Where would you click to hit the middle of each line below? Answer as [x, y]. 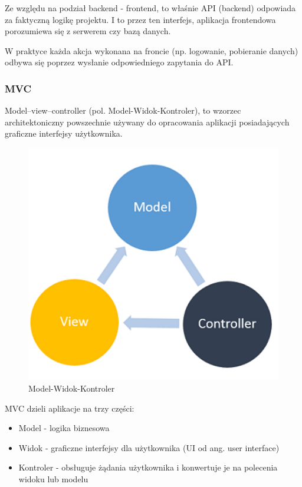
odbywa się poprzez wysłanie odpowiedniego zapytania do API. [119, 62]
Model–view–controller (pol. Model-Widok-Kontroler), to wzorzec [123, 110]
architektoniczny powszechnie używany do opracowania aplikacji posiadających [147, 122]
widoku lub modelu [53, 479]
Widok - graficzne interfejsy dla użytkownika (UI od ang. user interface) [149, 447]
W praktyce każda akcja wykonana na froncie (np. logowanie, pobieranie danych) [152, 50]
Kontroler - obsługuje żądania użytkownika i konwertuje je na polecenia [148, 467]
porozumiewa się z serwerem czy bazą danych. [88, 31]
